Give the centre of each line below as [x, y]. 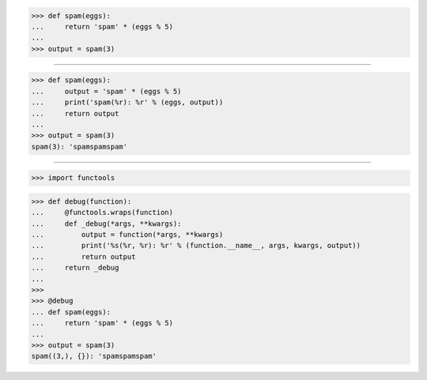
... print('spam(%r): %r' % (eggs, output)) [127, 102]
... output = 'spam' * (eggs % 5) [106, 91]
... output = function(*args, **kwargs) [127, 235]
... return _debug [75, 268]
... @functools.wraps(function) [102, 213]
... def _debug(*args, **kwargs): [106, 224]
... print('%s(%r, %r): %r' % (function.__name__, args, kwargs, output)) [196, 246]
